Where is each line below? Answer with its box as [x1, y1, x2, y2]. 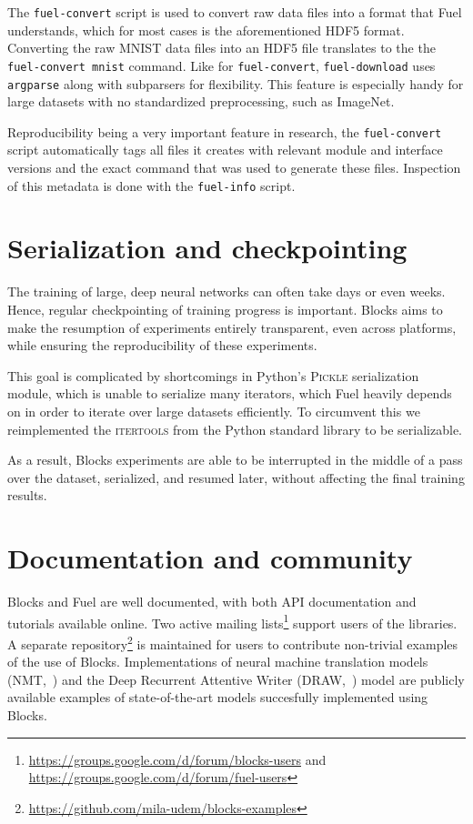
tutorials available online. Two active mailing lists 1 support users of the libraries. [7, 610, 458, 632]
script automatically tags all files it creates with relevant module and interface [7, 140, 443, 159]
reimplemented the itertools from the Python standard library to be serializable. [7, 419, 462, 438]
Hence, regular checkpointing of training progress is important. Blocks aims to [7, 299, 443, 318]
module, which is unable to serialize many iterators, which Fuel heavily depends [7, 384, 452, 403]
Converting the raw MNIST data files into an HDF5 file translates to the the [7, 38, 436, 57]
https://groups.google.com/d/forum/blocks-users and [28, 749, 327, 769]
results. [7, 486, 47, 505]
